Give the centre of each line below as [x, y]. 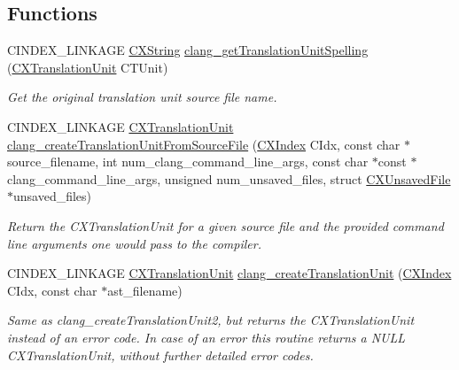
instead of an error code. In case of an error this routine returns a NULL [206, 337]
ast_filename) [145, 290]
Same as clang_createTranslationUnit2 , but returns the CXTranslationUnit [211, 320]
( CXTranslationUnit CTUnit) [88, 67]
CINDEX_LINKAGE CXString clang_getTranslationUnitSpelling [188, 50]
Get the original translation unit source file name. [142, 97]
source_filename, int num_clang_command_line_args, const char [188, 162]
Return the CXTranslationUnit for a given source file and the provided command [226, 225]
